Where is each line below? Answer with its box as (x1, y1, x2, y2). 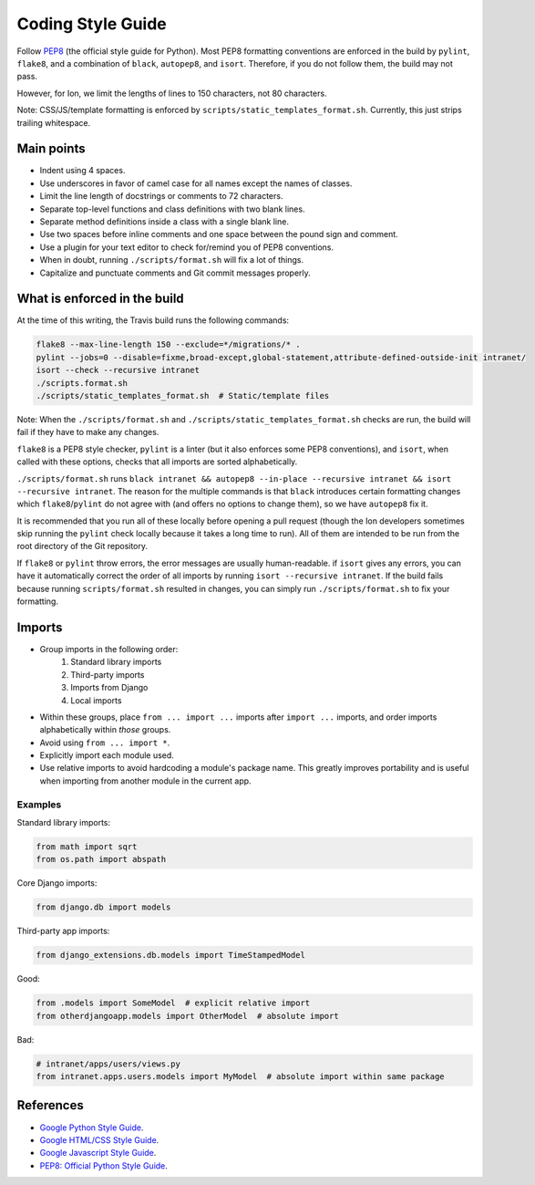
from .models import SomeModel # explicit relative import (36, 998, 311, 1008)
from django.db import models (36, 902, 171, 912)
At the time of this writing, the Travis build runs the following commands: (16, 315, 290, 326)
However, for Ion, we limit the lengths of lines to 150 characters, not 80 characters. (16, 88, 327, 99)
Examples (16, 798, 62, 811)
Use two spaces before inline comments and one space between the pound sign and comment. (39, 229, 398, 240)
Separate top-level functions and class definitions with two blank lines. (39, 203, 305, 214)
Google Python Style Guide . (39, 1122, 144, 1133)
